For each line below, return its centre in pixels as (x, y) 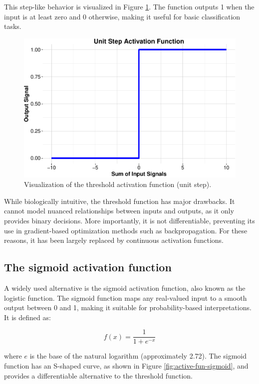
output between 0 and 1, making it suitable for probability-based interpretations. (128, 307)
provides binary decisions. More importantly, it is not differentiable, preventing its (129, 220)
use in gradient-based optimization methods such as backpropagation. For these (126, 230)
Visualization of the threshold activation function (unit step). (118, 184)
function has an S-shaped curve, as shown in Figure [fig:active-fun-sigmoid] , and (126, 365)
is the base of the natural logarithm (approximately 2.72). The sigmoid (138, 356)
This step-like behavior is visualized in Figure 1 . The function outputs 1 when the (129, 6)
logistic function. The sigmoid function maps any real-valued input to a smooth (126, 297)
